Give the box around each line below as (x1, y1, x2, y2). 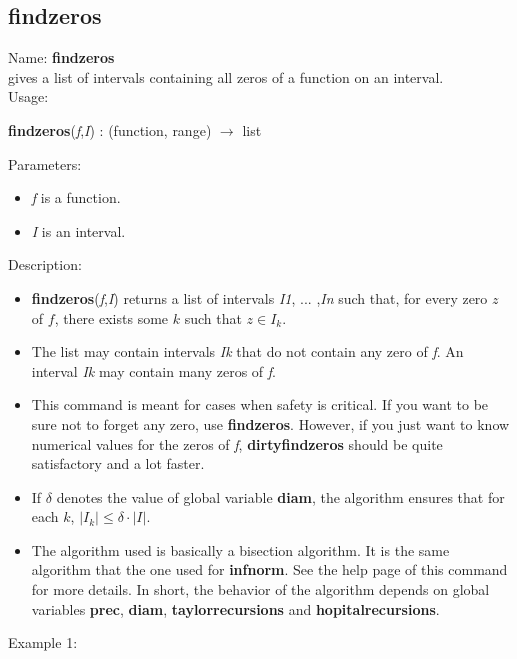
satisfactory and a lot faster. (31, 453, 205, 474)
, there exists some (54, 307, 169, 328)
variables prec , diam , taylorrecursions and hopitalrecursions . (31, 598, 440, 619)
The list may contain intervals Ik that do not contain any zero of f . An (31, 341, 464, 362)
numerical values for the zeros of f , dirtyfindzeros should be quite (31, 433, 443, 454)
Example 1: (8, 632, 78, 653)
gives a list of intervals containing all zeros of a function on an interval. (8, 66, 444, 87)
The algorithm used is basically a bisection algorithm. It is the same (31, 539, 450, 560)
